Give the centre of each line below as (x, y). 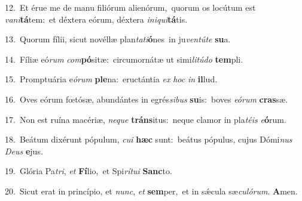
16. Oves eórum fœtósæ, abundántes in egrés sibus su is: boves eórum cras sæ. (147, 99)
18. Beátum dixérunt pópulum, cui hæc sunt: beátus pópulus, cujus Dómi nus (149, 139)
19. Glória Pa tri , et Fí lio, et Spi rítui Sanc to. (89, 171)
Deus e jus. (24, 151)
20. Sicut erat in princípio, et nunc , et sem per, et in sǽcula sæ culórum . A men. (151, 191)
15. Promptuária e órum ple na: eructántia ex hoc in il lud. (111, 79)
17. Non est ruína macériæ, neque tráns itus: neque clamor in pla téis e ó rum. (146, 119)
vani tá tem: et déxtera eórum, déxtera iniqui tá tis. (96, 19)
